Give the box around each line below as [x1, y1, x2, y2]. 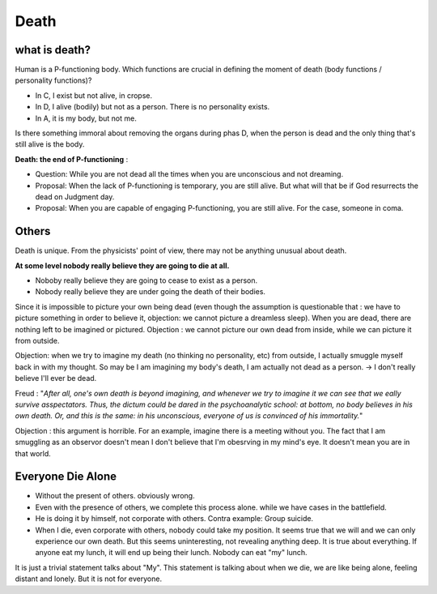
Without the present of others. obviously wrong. [35, 491, 195, 501]
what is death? [15, 43, 91, 57]
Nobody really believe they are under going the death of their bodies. [35, 287, 266, 297]
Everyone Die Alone [15, 470, 117, 484]
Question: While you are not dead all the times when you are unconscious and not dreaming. [35, 169, 344, 179]
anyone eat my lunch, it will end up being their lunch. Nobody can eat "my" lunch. [35, 548, 308, 558]
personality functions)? [15, 75, 92, 85]
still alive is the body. [15, 139, 85, 149]
